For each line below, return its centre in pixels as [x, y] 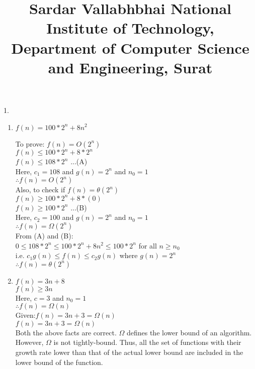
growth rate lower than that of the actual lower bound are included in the [129, 352]
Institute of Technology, [130, 28]
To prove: [30, 143]
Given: [25, 315]
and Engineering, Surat [130, 67]
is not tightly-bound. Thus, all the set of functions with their [147, 342]
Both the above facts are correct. [66, 332]
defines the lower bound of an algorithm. [189, 332]
